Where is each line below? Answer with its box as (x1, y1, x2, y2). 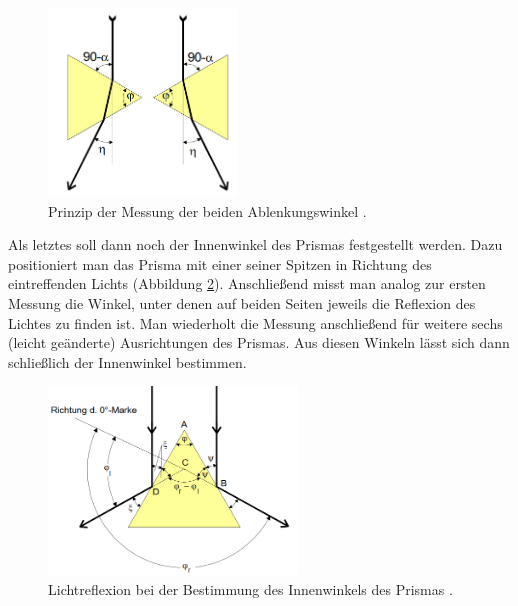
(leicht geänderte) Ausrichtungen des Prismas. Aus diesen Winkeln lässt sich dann (8, 332, 510, 353)
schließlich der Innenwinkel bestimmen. (8, 351, 247, 372)
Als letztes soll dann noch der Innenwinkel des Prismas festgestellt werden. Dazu (8, 234, 503, 255)
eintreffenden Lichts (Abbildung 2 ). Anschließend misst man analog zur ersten (8, 273, 486, 294)
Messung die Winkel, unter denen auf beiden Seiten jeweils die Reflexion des (8, 292, 476, 313)
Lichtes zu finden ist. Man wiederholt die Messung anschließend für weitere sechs (8, 312, 503, 333)
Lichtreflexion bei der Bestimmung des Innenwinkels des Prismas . (48, 578, 453, 599)
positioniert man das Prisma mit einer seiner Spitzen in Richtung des (8, 253, 432, 274)
